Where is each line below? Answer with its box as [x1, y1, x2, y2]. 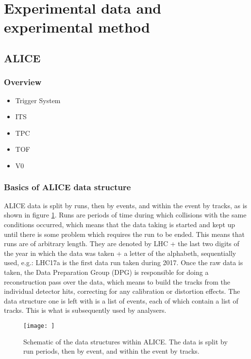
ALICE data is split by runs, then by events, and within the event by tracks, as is [4, 200, 248, 210]
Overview [4, 76, 42, 88]
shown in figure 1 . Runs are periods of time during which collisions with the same [4, 210, 247, 220]
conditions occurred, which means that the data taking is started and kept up [4, 219, 235, 229]
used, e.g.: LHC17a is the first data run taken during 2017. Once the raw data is [4, 257, 243, 268]
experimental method [4, 17, 150, 37]
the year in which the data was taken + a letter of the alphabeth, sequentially [4, 248, 236, 258]
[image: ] [23, 322, 55, 329]
